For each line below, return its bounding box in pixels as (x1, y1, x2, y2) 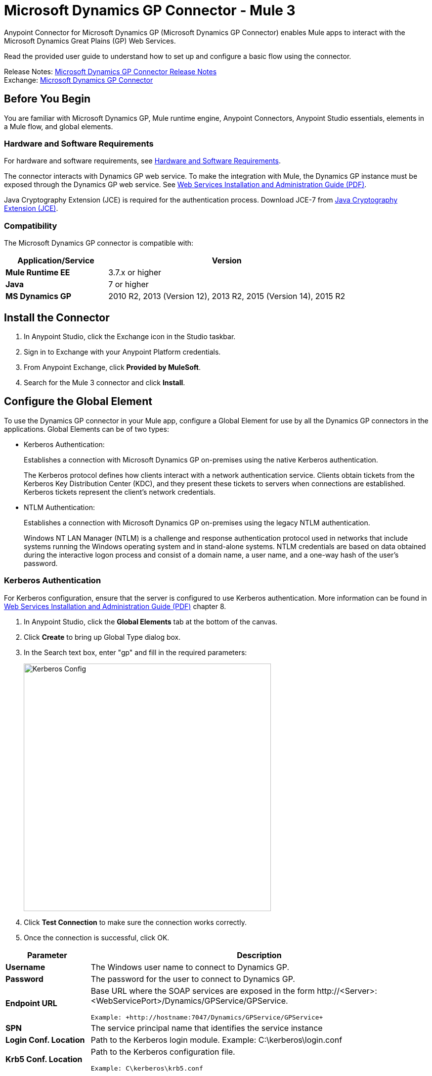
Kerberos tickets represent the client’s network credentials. (24, 487, 216, 496)
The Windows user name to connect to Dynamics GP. (90, 962, 290, 972)
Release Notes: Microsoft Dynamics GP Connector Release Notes (4, 67, 217, 76)
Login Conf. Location (5, 1034, 85, 1045)
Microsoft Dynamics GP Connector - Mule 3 (4, 2, 296, 19)
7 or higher (108, 279, 149, 290)
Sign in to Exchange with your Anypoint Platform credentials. (24, 347, 221, 356)
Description (237, 950, 282, 960)
